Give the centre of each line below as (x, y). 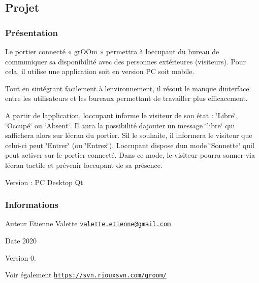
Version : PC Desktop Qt (44, 182)
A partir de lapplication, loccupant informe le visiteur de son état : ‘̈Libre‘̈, (122, 115)
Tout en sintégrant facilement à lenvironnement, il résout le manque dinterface (127, 88)
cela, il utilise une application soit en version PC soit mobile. (100, 71)
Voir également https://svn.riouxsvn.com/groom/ (86, 275)
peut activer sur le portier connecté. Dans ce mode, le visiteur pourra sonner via (130, 155)
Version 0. (21, 257)
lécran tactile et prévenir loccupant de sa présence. (84, 165)
